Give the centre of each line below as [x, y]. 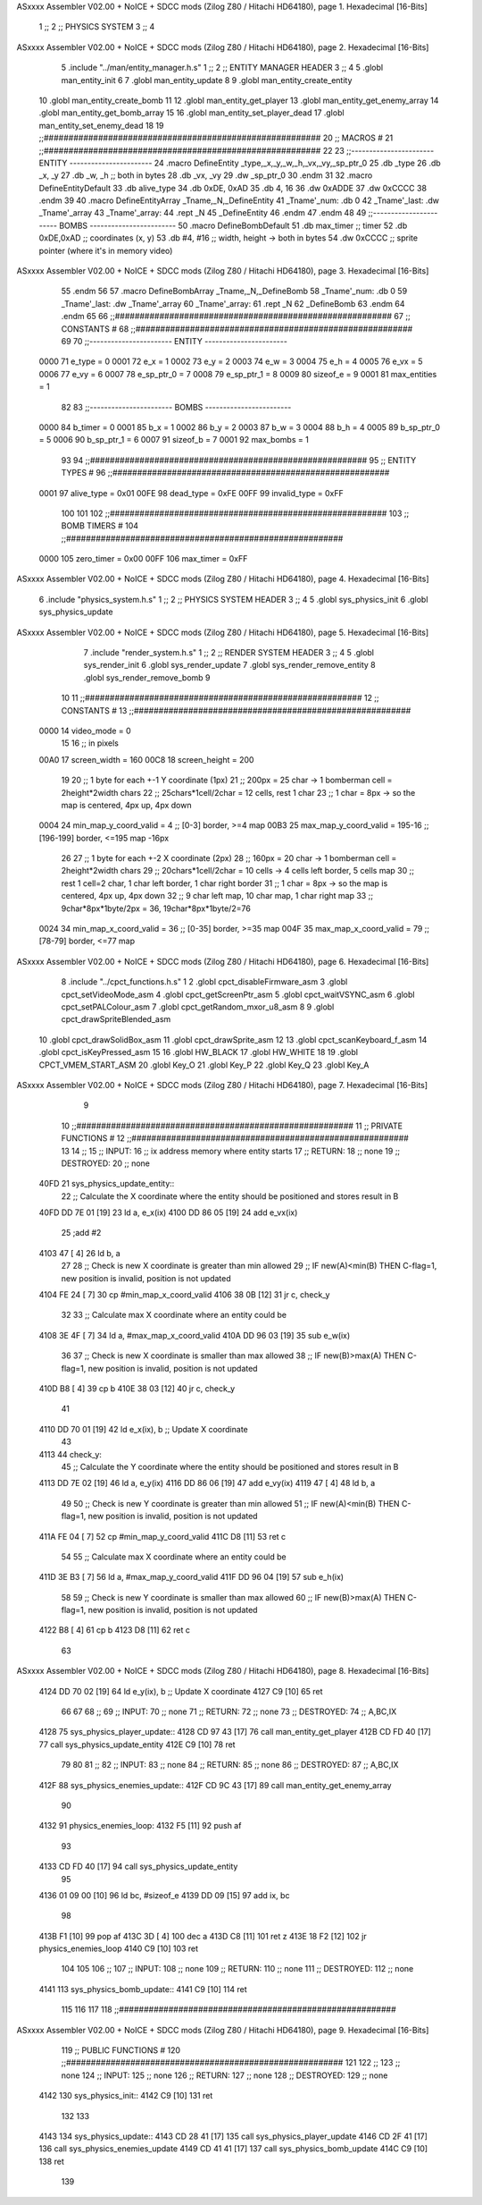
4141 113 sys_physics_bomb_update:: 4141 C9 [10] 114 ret [143, 1989]
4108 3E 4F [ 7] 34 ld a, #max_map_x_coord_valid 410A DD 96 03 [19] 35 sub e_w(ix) [195, 1335]
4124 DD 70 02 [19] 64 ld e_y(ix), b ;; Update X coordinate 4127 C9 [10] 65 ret [181, 1691]
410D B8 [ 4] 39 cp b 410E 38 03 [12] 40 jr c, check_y [137, 1388]
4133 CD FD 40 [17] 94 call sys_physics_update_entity [138, 1867]
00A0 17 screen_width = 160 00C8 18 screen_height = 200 [146, 759]
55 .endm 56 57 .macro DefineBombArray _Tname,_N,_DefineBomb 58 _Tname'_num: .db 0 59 [234, 291]
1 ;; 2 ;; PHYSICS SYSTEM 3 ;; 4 [97, 27]
